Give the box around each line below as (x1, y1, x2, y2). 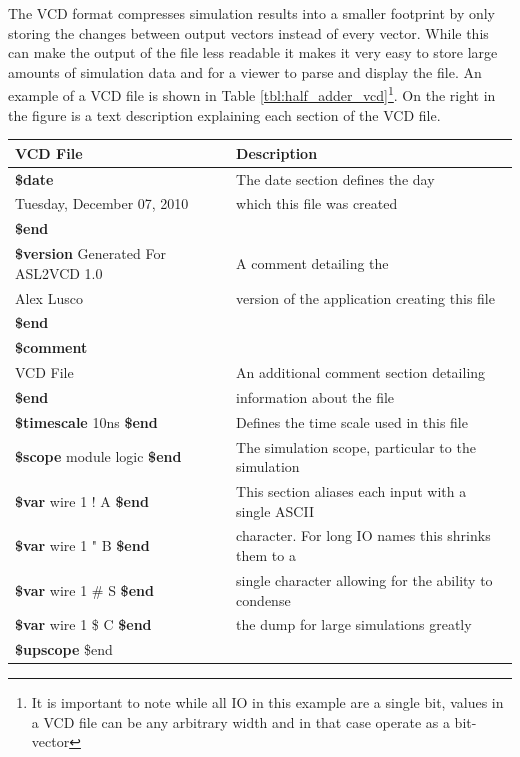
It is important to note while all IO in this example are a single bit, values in (31, 692, 504, 713)
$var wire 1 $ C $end (15, 614, 152, 635)
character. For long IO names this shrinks (236, 525, 491, 546)
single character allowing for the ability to (236, 569, 493, 590)
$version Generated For (15, 243, 166, 264)
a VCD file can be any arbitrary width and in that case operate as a (31, 711, 450, 732)
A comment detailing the (236, 252, 389, 273)
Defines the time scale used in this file (236, 411, 468, 432)
